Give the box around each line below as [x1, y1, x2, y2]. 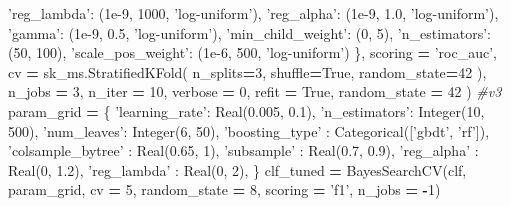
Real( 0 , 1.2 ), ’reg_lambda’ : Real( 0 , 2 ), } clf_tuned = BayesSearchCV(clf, [8, 159, 467, 180]
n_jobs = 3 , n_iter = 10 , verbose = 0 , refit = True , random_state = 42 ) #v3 [8, 81, 502, 102]
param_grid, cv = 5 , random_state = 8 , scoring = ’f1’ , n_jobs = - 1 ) [8, 179, 441, 200]
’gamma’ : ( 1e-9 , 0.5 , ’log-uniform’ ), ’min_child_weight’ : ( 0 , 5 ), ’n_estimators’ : [8, 22, 491, 43]
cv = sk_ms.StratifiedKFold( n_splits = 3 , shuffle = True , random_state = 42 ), [8, 61, 487, 82]
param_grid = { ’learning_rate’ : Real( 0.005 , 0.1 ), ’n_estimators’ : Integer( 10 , [8, 100, 485, 121]
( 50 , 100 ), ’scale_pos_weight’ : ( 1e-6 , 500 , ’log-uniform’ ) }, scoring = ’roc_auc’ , [8, 42, 497, 63]
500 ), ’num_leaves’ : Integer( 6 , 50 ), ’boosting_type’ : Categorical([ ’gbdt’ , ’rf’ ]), [8, 120, 490, 141]
